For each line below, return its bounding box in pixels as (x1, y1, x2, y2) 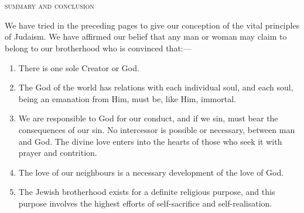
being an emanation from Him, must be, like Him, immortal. (18, 92, 236, 104)
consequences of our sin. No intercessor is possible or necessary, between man (18, 123, 295, 135)
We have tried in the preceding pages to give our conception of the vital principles (5, 19, 300, 31)
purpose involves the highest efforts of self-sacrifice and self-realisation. (18, 197, 272, 209)
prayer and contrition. (18, 146, 97, 159)
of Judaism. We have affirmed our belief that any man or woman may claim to (5, 30, 287, 43)
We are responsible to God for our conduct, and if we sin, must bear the (18, 112, 278, 124)
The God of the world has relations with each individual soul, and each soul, (18, 81, 293, 93)
